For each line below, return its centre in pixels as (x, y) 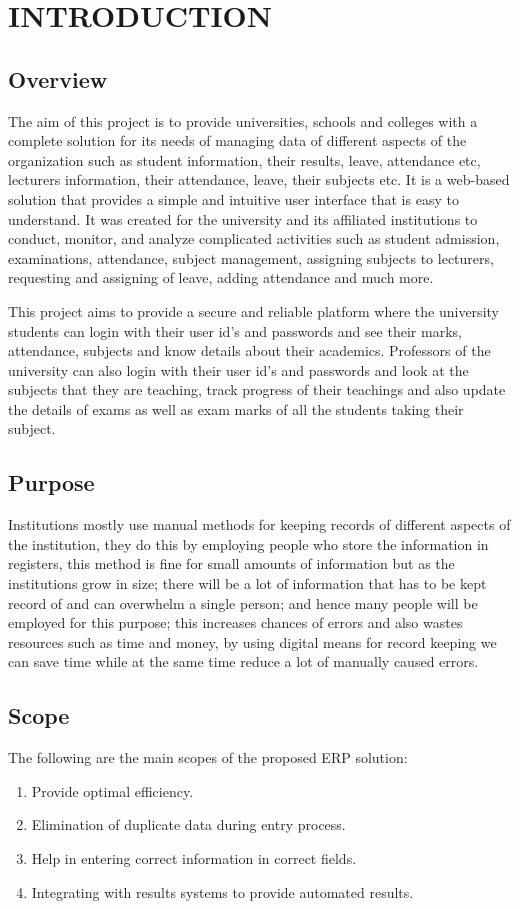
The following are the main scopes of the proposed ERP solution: (208, 757)
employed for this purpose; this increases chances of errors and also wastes (235, 622)
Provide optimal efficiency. (112, 790)
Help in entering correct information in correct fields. (194, 858)
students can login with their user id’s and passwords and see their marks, (235, 330)
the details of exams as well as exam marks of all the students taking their (236, 408)
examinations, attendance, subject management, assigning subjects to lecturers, (251, 257)
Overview (58, 78)
